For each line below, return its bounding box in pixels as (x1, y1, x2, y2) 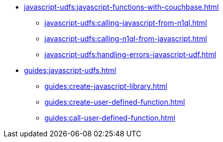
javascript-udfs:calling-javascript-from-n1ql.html (44, 18, 207, 27)
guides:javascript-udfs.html (24, 66, 116, 75)
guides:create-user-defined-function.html (44, 98, 185, 106)
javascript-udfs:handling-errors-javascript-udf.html (44, 50, 216, 59)
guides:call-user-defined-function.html (44, 113, 176, 122)
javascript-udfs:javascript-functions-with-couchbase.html (24, 3, 219, 11)
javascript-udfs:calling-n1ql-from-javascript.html (44, 34, 207, 43)
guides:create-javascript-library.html (44, 82, 167, 90)
